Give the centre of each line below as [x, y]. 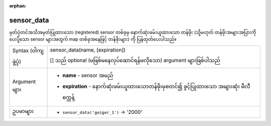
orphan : [18, 6]
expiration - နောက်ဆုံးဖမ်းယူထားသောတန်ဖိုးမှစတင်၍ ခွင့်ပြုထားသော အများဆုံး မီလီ [156, 86]
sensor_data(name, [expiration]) [88, 50]
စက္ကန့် [69, 97]
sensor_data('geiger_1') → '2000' [102, 112]
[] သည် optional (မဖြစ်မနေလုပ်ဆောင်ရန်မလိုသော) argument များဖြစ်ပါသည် [135, 60]
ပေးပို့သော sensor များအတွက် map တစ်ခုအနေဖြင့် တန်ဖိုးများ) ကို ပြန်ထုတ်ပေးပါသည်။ [93, 39]
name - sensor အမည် [88, 75]
